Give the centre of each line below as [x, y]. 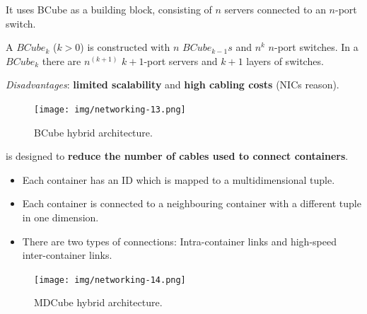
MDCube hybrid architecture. [98, 302]
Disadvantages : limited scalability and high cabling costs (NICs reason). [173, 85]
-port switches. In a [316, 47]
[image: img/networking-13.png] [110, 109]
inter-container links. [67, 255]
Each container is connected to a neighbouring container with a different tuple [192, 203]
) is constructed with [125, 47]
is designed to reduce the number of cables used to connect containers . [177, 156]
